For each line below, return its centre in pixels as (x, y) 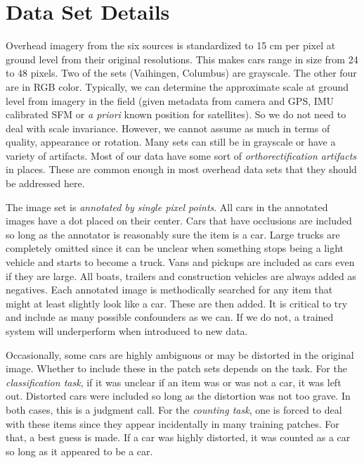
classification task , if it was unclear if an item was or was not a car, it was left (174, 382)
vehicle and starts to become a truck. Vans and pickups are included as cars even (180, 262)
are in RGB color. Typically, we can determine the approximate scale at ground (177, 86)
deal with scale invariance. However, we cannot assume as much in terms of (168, 128)
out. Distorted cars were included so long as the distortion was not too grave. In (178, 396)
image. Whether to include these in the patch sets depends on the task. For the (176, 368)
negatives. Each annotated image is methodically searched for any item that (169, 290)
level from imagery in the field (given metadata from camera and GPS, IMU (170, 100)
